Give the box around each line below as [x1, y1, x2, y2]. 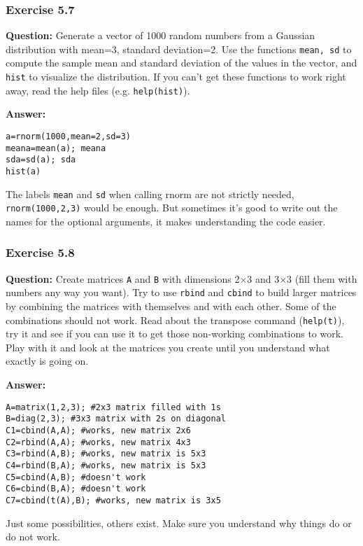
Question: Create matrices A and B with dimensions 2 [6, 271, 240, 286]
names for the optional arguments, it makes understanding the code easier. [6, 213, 326, 228]
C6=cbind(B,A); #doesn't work [6, 484, 146, 494]
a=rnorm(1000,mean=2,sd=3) [6, 131, 131, 141]
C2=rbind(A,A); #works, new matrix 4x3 [6, 437, 191, 447]
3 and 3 [247, 271, 280, 286]
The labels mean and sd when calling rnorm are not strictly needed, [6, 186, 294, 201]
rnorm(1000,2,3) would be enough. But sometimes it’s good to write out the [6, 200, 338, 215]
